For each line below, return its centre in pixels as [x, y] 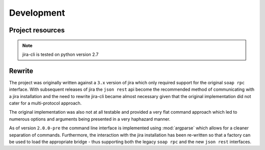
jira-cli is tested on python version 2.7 [61, 54]
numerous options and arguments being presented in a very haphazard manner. [90, 119]
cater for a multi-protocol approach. [45, 103]
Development [37, 13]
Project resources [37, 30]
